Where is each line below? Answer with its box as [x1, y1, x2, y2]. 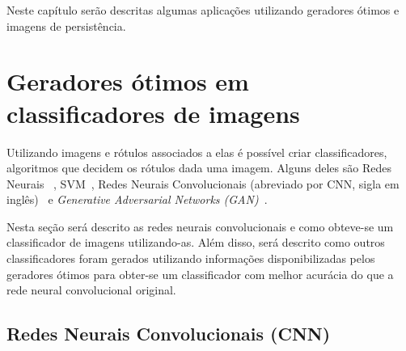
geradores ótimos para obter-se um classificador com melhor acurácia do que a [6, 265, 394, 282]
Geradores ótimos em [6, 65, 249, 98]
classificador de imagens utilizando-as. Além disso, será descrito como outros [6, 234, 385, 251]
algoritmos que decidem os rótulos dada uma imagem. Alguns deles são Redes [6, 159, 391, 176]
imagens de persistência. [6, 17, 126, 34]
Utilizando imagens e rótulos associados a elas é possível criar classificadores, [6, 143, 387, 160]
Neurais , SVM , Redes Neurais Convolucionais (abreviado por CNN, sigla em [6, 175, 400, 192]
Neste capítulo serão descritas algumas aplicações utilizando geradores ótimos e [6, 2, 400, 18]
